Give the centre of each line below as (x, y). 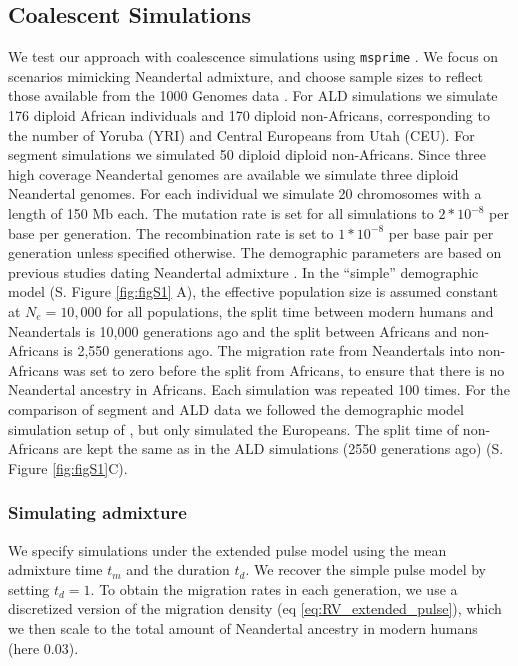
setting (29, 588)
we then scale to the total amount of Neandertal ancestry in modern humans (243, 627)
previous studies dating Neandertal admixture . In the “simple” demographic (243, 271)
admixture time (55, 569)
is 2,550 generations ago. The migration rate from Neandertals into (268, 350)
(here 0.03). (43, 647)
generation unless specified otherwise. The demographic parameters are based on (255, 252)
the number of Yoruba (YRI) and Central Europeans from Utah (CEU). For (241, 134)
